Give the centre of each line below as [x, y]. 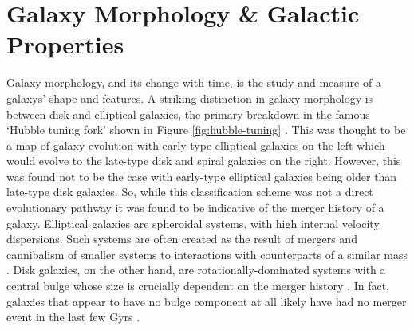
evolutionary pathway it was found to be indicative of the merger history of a [195, 208]
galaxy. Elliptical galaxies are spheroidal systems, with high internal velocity [193, 223]
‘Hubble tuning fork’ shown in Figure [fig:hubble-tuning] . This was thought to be [206, 130]
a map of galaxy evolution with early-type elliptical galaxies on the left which [196, 145]
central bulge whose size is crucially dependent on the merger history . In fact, [198, 286]
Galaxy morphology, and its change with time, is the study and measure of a [194, 82]
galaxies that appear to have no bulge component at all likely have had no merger [207, 301]
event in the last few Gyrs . [73, 317]
